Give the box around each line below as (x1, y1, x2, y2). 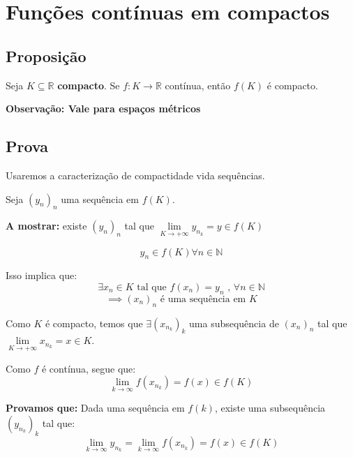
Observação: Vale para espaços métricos (6, 101, 201, 116)
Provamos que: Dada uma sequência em (6, 400, 185, 415)
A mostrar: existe (6, 218, 87, 233)
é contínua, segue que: (41, 361, 136, 375)
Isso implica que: (6, 268, 77, 283)
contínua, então (165, 77, 231, 92)
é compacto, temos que (45, 315, 143, 330)
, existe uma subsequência (214, 400, 326, 415)
